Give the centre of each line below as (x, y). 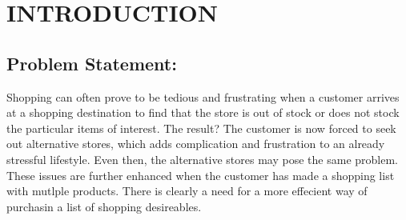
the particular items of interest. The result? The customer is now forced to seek (201, 128)
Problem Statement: (92, 63)
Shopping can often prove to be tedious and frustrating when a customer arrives (203, 96)
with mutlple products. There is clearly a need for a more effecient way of (187, 191)
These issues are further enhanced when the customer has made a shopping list (201, 175)
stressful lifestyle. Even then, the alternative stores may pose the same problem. (202, 159)
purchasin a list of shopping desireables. (104, 206)
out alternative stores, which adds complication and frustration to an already (196, 144)
